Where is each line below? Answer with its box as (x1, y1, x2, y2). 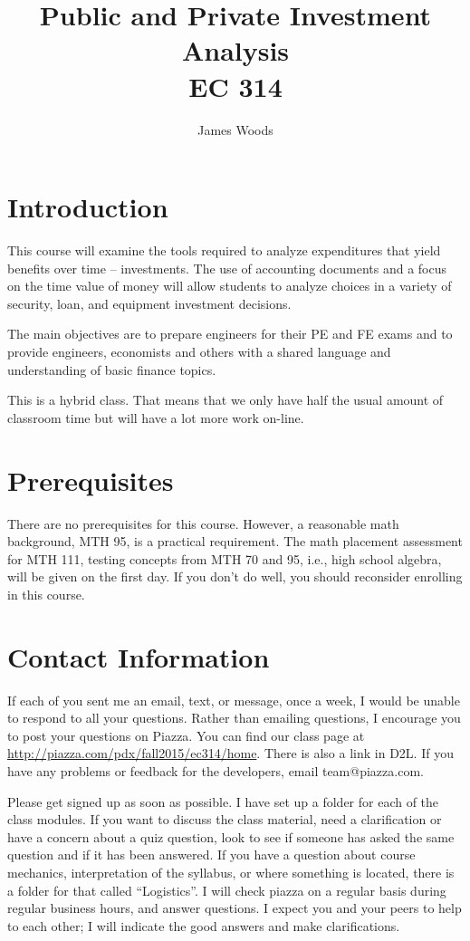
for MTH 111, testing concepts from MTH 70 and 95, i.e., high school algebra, (7, 549, 442, 568)
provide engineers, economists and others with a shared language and (7, 342, 391, 360)
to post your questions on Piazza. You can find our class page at (7, 725, 365, 744)
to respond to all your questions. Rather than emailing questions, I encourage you (7, 708, 461, 727)
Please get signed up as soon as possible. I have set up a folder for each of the (7, 792, 439, 811)
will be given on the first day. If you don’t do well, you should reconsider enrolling (7, 567, 463, 586)
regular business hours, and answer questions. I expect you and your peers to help (7, 898, 462, 917)
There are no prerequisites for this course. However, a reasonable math (7, 514, 399, 533)
